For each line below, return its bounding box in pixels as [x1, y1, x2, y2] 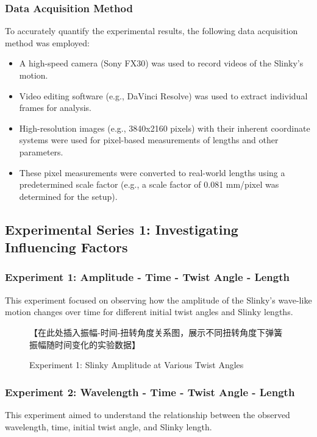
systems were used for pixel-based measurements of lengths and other [19, 133, 279, 146]
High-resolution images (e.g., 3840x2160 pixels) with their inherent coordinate [19, 121, 310, 134]
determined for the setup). [19, 190, 118, 202]
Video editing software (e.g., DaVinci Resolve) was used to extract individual [19, 89, 308, 102]
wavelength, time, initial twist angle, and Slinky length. [5, 420, 212, 433]
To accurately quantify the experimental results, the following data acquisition [5, 24, 298, 37]
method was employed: [5, 36, 90, 49]
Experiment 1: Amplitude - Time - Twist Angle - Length [5, 269, 290, 285]
